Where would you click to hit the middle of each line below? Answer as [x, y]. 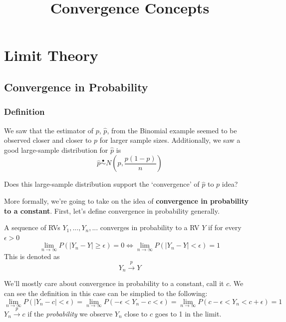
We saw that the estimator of [49, 130]
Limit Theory [51, 55]
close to [136, 313]
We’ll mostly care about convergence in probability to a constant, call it [114, 283]
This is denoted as [32, 256]
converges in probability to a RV [150, 227]
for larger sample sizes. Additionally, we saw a [170, 140]
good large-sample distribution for [56, 150]
